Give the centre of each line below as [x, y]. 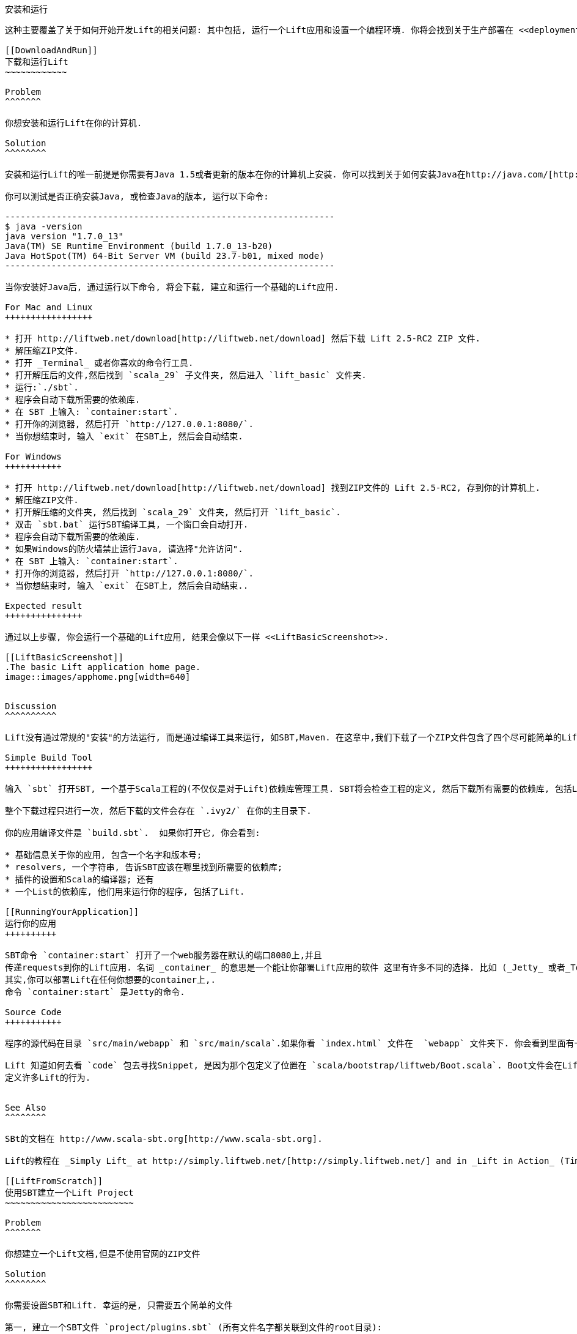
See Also [26, 1108]
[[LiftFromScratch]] [54, 1181]
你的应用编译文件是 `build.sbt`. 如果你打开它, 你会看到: [133, 833]
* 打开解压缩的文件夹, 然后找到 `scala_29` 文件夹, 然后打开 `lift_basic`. [173, 512]
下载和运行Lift [37, 62]
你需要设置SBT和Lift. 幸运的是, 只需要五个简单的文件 [119, 1305]
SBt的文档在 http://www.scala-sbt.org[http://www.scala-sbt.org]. [164, 1139]
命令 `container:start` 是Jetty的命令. [95, 992]
